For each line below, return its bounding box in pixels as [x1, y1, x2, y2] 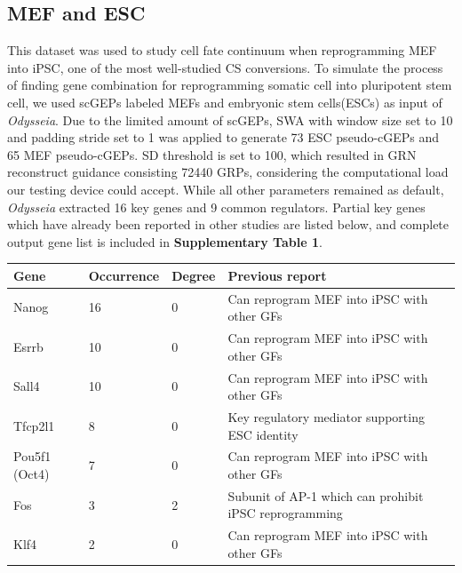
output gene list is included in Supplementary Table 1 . [7, 232, 323, 251]
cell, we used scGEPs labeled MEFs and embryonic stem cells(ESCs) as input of [7, 92, 442, 111]
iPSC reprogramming [227, 504, 343, 522]
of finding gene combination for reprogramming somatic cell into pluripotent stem [7, 76, 452, 94]
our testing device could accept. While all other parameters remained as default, [7, 179, 444, 198]
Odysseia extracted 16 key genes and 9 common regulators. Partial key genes [7, 197, 426, 216]
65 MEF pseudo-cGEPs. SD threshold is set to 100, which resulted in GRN [7, 145, 417, 163]
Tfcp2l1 [13, 416, 55, 434]
